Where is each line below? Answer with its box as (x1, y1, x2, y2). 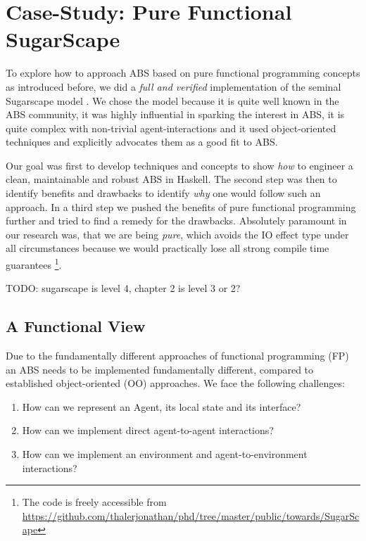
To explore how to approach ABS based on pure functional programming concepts (6, 65, 360, 80)
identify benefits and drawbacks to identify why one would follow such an (6, 186, 321, 201)
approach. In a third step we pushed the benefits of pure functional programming (6, 199, 356, 214)
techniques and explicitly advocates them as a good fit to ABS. (6, 134, 278, 149)
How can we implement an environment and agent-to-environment (22, 447, 308, 462)
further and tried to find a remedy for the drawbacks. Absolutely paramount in (6, 213, 347, 228)
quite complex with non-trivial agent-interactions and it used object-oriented (6, 120, 336, 135)
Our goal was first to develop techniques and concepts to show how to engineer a (6, 158, 353, 172)
